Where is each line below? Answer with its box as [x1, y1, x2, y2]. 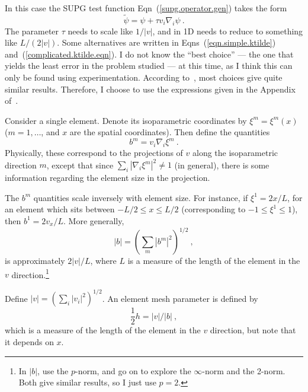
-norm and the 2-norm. [202, 364, 285, 377]
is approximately [5, 254, 65, 267]
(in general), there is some [174, 158, 269, 171]
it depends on [5, 336, 54, 348]
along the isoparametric [192, 146, 278, 159]
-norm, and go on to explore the [75, 364, 191, 377]
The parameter [5, 24, 59, 37]
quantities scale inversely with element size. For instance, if [33, 191, 248, 203]
